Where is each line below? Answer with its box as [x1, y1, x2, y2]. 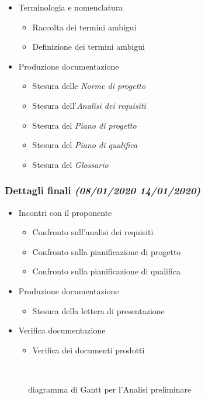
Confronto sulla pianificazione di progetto [32, 245, 181, 257]
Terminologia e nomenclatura [18, 1, 123, 13]
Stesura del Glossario [32, 158, 109, 170]
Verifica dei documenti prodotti [32, 343, 145, 356]
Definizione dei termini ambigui [32, 40, 145, 53]
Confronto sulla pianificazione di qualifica [32, 265, 180, 277]
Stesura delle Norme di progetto [32, 80, 146, 92]
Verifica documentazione [18, 324, 106, 336]
